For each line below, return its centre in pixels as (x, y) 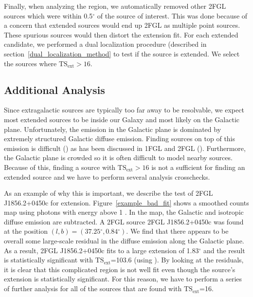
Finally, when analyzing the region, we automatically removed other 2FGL (115, 6)
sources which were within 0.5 (48, 15)
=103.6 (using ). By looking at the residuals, (177, 260)
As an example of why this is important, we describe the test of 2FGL (108, 193)
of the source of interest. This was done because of (172, 15)
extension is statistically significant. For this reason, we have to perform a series (123, 279)
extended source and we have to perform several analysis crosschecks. (107, 176)
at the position (26, 231)
